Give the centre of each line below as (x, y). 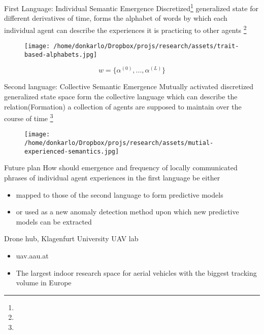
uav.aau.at (32, 255)
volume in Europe (44, 283)
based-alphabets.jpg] (61, 54)
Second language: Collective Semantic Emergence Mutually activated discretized (129, 86)
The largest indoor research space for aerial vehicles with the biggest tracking (136, 272)
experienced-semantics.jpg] (72, 151)
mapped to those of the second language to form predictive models (120, 194)
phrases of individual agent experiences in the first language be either (112, 178)
